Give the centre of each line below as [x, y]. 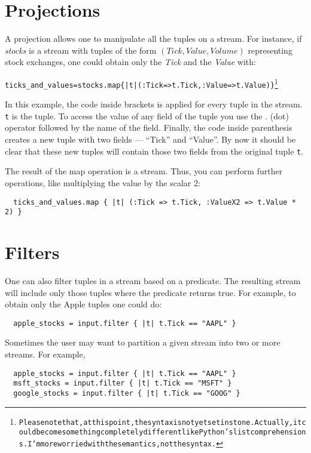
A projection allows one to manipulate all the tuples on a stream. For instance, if [153, 38]
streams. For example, [45, 354]
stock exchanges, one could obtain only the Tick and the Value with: [130, 62]
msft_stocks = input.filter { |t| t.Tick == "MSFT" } [123, 383]
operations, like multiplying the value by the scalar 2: [103, 182]
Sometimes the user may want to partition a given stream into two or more [143, 342]
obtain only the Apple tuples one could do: [83, 304]
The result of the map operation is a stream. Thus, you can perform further [144, 171]
